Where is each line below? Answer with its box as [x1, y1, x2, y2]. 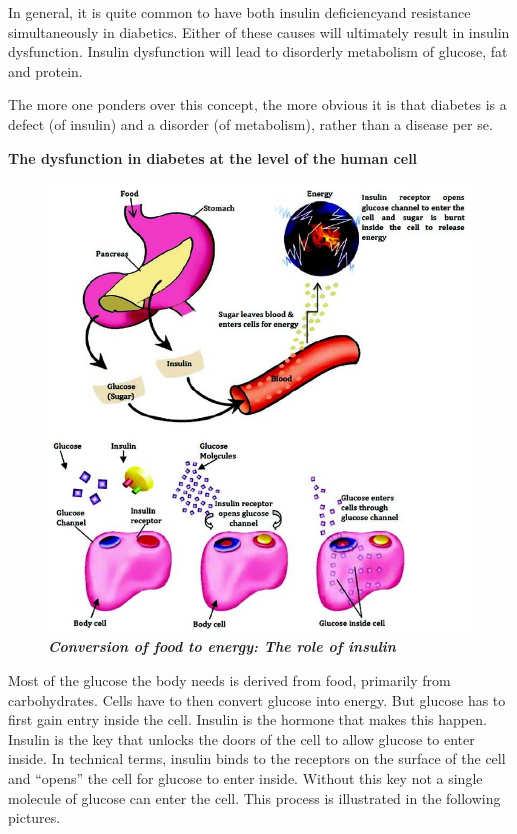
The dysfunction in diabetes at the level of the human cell [8, 147, 418, 168]
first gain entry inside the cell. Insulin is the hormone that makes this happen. [8, 709, 487, 730]
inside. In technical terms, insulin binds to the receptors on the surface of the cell [8, 748, 506, 769]
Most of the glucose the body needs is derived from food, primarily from [8, 669, 451, 690]
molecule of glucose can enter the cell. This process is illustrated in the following [8, 787, 501, 808]
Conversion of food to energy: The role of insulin [48, 636, 396, 657]
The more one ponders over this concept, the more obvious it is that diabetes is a [8, 94, 507, 115]
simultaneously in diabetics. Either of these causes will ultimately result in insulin [8, 21, 510, 42]
